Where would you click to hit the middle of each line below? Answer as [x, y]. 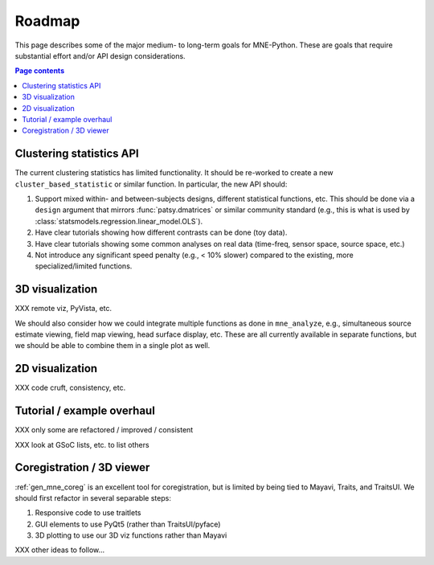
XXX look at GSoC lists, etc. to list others [82, 444]
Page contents [39, 71]
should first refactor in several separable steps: [93, 497]
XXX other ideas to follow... [60, 550]
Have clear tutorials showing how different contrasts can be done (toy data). [161, 232]
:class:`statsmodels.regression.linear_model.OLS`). [119, 221]
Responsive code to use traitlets [88, 513]
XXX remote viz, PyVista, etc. [63, 309]
